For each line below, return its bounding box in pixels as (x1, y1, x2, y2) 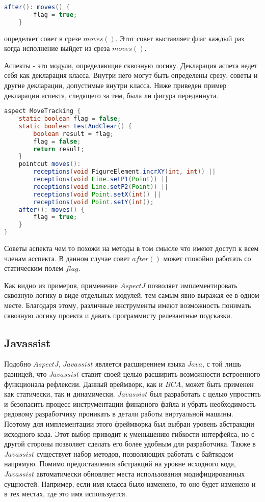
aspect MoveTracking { (4, 107, 81, 115)
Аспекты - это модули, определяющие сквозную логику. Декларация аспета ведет (4, 60, 257, 70)
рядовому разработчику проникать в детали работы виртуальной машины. (4, 408, 234, 419)
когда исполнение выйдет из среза (4, 43, 110, 53)
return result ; (33, 145, 85, 153)
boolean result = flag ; (33, 130, 114, 137)
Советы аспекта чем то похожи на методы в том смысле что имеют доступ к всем (4, 243, 259, 254)
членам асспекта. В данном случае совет (4, 253, 130, 263)
